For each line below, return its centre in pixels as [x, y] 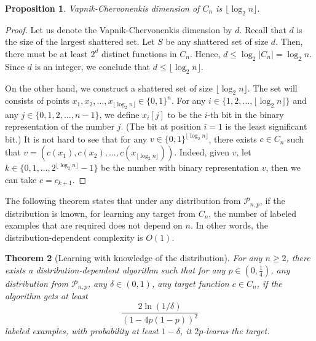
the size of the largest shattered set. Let [80, 41]
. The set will [272, 88]
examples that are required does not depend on [94, 225]
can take [21, 179]
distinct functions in [139, 53]
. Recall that [263, 29]
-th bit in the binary [246, 114]
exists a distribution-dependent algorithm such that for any [115, 269]
